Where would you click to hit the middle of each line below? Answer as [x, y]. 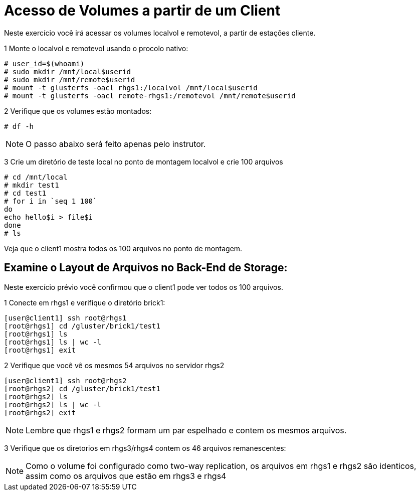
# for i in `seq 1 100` [51, 201]
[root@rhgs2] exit [40, 413]
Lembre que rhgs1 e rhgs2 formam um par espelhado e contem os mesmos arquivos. [186, 430]
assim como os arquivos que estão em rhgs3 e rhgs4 [126, 476]
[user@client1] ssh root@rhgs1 [65, 318]
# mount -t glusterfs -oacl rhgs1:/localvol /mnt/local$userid [131, 88]
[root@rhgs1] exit [40, 350]
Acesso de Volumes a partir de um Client [142, 11]
